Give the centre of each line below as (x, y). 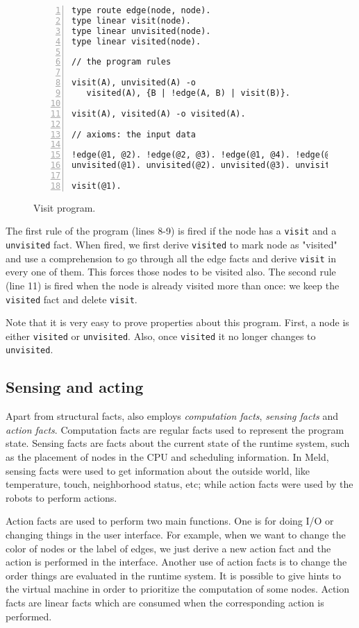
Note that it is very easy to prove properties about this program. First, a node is (177, 322)
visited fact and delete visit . (72, 299)
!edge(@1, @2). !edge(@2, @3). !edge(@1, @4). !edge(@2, (206, 155)
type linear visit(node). (131, 20)
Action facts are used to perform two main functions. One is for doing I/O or (170, 521)
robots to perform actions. (61, 497)
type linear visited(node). (136, 41)
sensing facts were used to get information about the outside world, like (158, 470)
